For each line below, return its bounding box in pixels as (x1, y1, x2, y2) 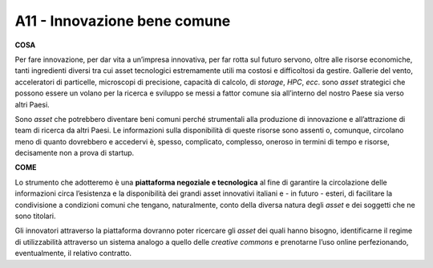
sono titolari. (14, 211, 56, 221)
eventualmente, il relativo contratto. (14, 249, 132, 258)
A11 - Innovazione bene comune (14, 12, 231, 30)
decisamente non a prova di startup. (14, 148, 135, 158)
